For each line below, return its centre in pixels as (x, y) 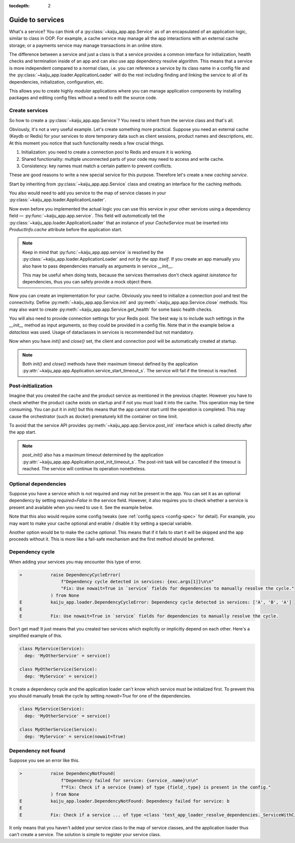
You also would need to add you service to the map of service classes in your (88, 193)
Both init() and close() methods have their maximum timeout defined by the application (110, 363)
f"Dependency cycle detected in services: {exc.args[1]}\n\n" (137, 581)
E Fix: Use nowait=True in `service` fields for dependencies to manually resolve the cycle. (149, 616)
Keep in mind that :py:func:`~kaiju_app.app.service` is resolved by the (93, 252)
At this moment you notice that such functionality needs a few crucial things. (87, 143)
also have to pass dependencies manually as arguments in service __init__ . (98, 266)
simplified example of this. (36, 636)
